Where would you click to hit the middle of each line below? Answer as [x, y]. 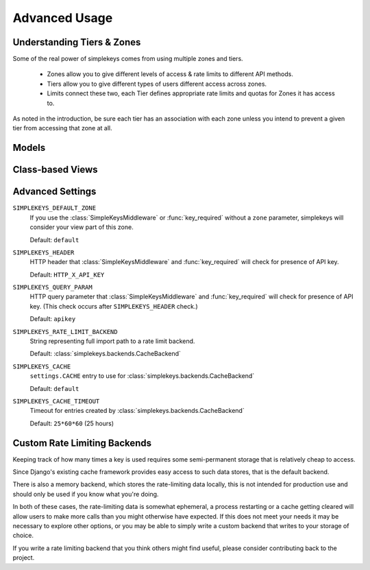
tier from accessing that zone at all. [62, 128]
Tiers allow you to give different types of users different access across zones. [157, 84]
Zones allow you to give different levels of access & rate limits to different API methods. [170, 74]
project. [24, 558]
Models [29, 148]
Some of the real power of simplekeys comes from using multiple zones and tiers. [128, 59]
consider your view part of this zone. [82, 227]
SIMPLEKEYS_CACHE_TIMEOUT [56, 401]
